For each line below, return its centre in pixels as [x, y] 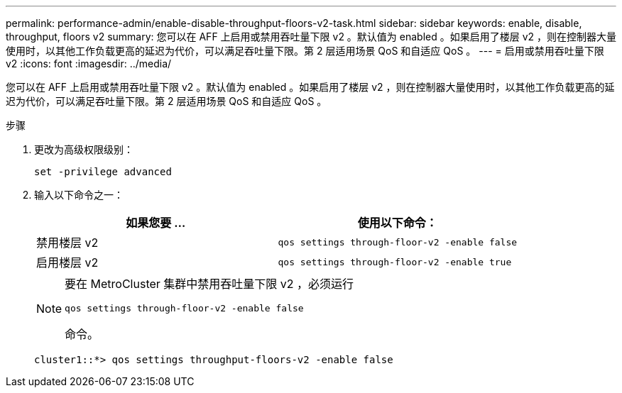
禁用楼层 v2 [67, 243]
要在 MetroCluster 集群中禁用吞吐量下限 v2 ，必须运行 [209, 284]
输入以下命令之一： [79, 195]
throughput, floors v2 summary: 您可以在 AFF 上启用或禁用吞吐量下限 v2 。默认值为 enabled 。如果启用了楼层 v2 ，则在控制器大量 [311, 37]
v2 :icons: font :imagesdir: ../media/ [89, 63]
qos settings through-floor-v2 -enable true [395, 262]
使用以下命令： [397, 223]
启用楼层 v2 [67, 262]
